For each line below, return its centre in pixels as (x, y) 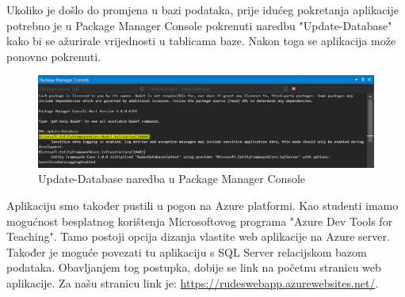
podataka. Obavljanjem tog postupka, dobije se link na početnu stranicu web (194, 267)
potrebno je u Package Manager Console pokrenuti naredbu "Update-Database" (199, 25)
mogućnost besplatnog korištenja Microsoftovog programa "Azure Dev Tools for (200, 221)
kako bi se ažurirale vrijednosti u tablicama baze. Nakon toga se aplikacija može (201, 41)
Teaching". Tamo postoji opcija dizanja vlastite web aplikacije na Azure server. (198, 236)
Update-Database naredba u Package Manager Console (172, 179)
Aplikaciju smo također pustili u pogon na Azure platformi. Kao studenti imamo (202, 205)
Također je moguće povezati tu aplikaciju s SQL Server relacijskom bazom (187, 251)
